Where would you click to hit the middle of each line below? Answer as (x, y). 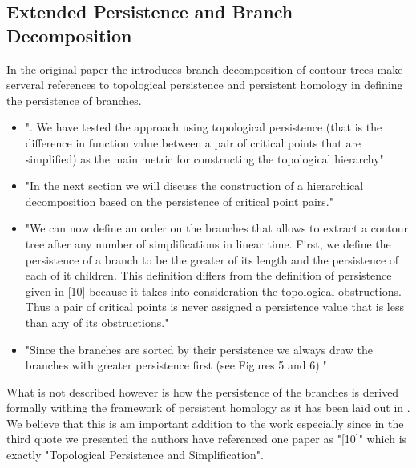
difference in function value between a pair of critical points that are (193, 142)
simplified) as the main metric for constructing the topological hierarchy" (204, 158)
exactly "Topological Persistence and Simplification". (135, 455)
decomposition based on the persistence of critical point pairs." (179, 201)
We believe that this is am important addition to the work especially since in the (205, 423)
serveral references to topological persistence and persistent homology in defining (205, 85)
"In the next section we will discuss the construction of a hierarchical (194, 186)
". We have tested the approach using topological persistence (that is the (204, 127)
